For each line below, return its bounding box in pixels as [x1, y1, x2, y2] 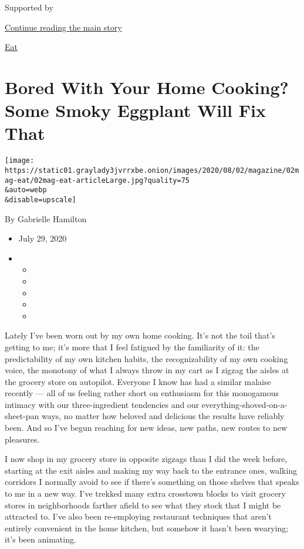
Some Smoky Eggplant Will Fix [5, 98, 266, 122]
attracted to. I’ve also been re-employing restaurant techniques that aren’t [5, 510, 272, 523]
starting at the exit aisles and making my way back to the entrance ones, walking [5, 464, 298, 476]
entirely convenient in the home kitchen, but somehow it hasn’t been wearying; [5, 521, 289, 534]
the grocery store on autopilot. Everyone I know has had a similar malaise [5, 375, 271, 387]
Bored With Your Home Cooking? [5, 75, 289, 99]
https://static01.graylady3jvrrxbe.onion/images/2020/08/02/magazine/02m [5, 166, 299, 175]
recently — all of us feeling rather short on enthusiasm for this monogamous [5, 387, 279, 399]
